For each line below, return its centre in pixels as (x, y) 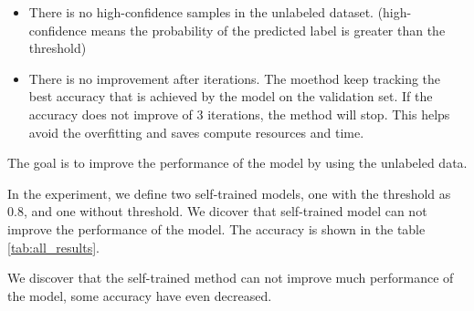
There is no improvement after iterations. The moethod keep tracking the (235, 78)
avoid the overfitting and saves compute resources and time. (196, 132)
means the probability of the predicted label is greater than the (268, 30)
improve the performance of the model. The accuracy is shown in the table (216, 228)
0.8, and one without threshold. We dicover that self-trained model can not (217, 211)
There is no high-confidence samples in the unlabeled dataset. (201, 12)
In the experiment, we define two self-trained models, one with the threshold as (229, 193)
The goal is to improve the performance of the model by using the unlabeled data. (237, 163)
